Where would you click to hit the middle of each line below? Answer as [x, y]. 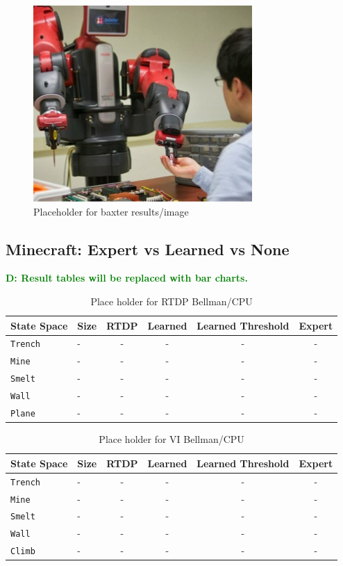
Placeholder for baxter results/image [111, 211]
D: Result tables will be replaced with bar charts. [127, 278]
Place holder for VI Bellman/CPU [171, 439]
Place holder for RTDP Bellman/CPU [171, 301]
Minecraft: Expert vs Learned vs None [148, 249]
